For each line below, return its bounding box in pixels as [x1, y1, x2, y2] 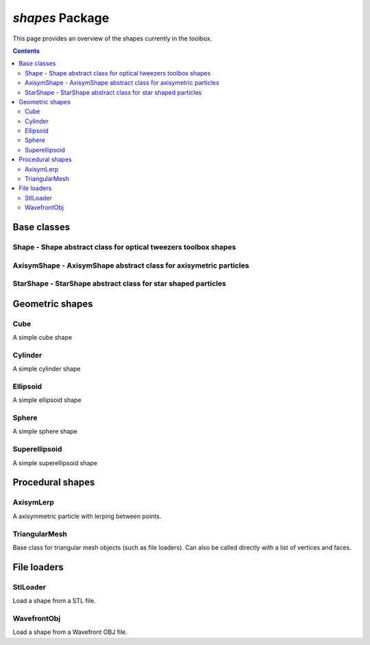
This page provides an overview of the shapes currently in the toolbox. [12, 34, 212, 43]
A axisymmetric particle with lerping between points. [12, 512, 162, 520]
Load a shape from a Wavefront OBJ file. [12, 628, 128, 636]
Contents [12, 47, 40, 55]
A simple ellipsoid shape [12, 396, 82, 404]
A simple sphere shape [12, 427, 78, 436]
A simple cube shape [12, 333, 72, 342]
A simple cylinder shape [12, 364, 81, 373]
